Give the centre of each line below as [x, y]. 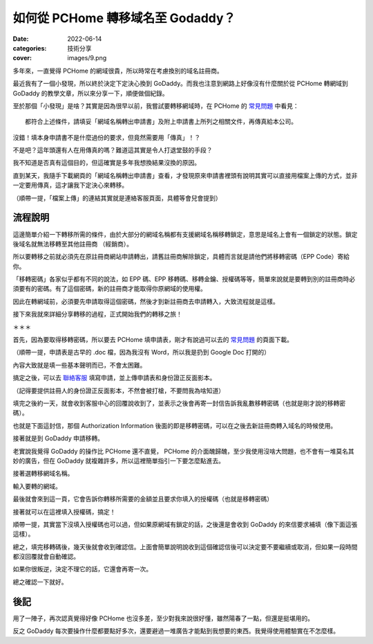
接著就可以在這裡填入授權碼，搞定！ [64, 512]
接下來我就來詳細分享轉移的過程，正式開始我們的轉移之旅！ [97, 314]
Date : [21, 39]
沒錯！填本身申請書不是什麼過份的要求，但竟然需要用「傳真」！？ [106, 137]
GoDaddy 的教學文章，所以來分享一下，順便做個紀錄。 [90, 93]
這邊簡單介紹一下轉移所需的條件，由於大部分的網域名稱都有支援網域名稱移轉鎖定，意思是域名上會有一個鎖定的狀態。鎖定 [185, 234]
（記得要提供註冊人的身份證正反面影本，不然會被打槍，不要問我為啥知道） [118, 391]
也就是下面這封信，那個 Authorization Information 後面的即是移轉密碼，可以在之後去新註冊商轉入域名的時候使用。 [175, 425]
